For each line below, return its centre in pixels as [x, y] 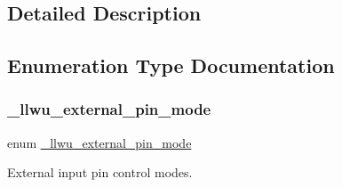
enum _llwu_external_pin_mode [99, 142]
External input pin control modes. [100, 172]
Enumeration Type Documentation [171, 65]
